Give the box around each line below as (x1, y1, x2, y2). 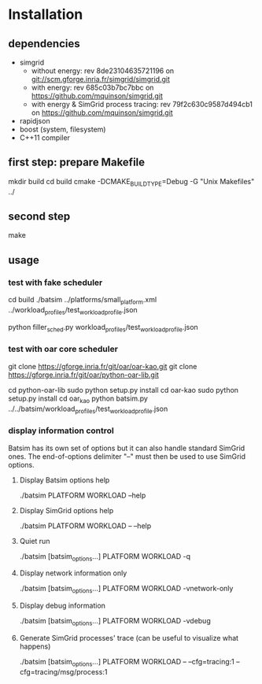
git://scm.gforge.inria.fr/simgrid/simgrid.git (31, 75, 171, 83)
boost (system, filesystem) (19, 124, 106, 134)
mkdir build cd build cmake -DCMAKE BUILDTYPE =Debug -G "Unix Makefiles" (8, 176, 255, 188)
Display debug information (19, 601, 106, 611)
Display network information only (19, 568, 127, 578)
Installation (8, 6, 83, 24)
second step (8, 210, 71, 223)
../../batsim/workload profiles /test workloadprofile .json (8, 404, 168, 415)
